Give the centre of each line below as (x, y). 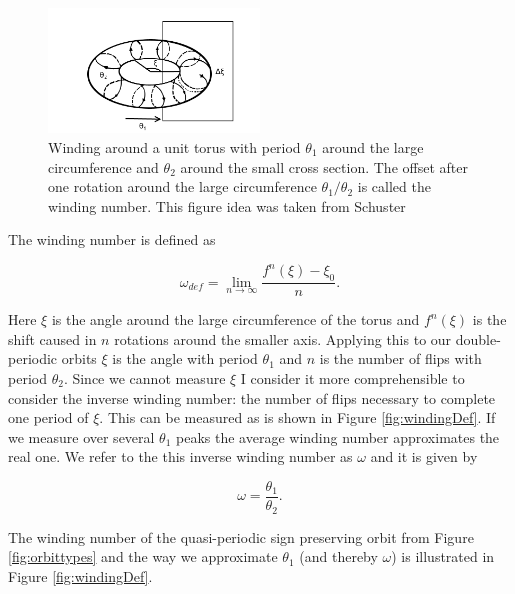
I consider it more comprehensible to (352, 378)
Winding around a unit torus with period (174, 146)
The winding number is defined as (112, 239)
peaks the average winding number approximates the (338, 436)
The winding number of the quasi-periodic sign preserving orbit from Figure (241, 536)
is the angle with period (185, 358)
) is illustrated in (443, 556)
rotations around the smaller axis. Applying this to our (283, 338)
